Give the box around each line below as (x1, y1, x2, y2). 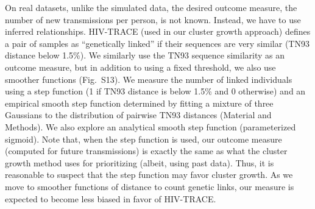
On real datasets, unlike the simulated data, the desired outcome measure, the (5, 1, 297, 13)
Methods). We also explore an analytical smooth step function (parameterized (5, 120, 296, 133)
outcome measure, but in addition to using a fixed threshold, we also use (5, 60, 276, 73)
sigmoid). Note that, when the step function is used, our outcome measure (5, 132, 282, 145)
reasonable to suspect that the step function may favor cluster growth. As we (5, 168, 293, 181)
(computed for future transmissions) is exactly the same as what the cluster (5, 144, 288, 157)
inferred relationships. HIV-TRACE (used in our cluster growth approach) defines (5, 25, 311, 38)
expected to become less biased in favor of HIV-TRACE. (5, 192, 216, 205)
